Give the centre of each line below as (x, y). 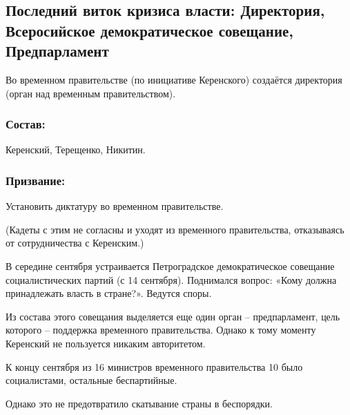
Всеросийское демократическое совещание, (150, 30)
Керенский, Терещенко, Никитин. (76, 149)
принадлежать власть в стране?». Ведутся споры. (109, 293)
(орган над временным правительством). (91, 93)
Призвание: (36, 180)
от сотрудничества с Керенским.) (75, 243)
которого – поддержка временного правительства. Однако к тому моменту (161, 330)
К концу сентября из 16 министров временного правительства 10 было (154, 366)
